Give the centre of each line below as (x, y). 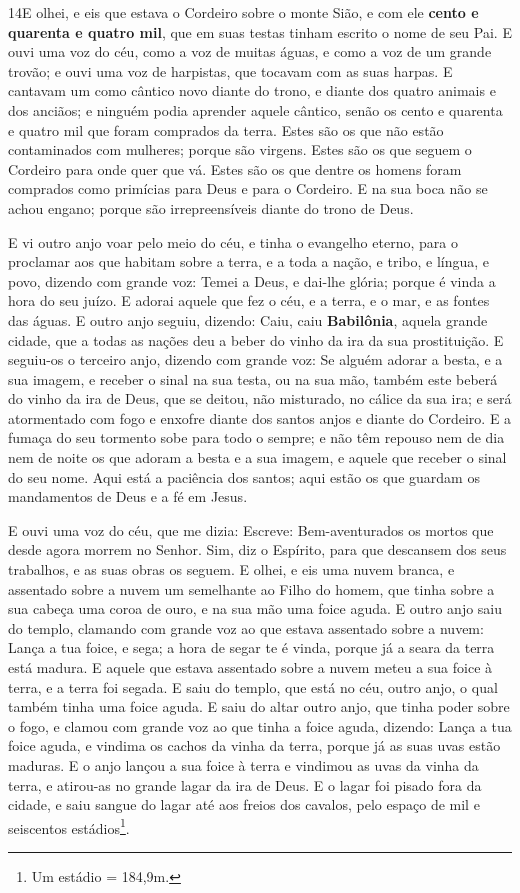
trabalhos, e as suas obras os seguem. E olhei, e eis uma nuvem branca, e (231, 569)
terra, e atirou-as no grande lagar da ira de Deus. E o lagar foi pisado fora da (245, 784)
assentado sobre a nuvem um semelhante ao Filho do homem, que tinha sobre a (251, 588)
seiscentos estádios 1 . (69, 826)
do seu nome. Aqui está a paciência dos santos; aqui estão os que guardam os (244, 476)
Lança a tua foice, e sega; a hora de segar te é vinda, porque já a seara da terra (251, 647)
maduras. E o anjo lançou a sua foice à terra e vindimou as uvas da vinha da (243, 764)
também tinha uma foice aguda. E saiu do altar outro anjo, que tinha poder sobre (259, 706)
